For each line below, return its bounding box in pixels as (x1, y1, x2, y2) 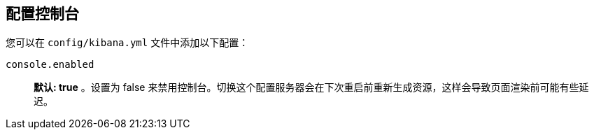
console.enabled (6, 59, 94, 71)
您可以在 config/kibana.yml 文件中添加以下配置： (6, 36, 249, 49)
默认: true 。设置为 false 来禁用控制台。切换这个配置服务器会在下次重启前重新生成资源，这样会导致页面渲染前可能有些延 (34, 81, 589, 94)
